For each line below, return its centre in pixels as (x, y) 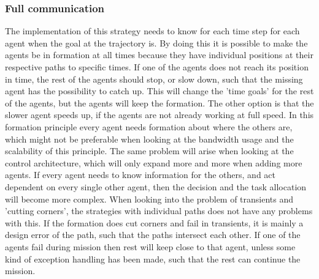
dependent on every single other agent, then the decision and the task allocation (156, 186)
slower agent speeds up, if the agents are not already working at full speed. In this (159, 115)
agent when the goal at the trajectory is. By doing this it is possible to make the (156, 43)
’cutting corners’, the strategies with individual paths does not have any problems (159, 211)
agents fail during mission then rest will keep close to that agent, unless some (150, 246)
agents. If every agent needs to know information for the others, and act (140, 175)
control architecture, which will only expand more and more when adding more (154, 162)
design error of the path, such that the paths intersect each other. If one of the (153, 235)
